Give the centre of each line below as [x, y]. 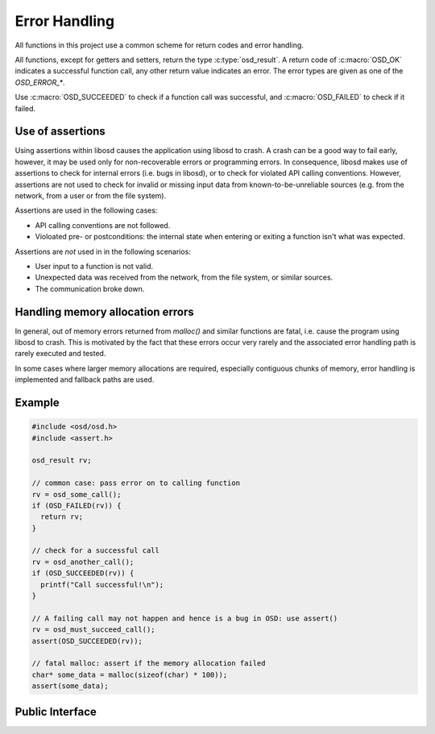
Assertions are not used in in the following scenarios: [103, 251]
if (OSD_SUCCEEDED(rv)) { [83, 573]
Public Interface [56, 712]
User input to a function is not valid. [94, 266]
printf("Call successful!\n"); [102, 585]
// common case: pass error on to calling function [136, 483]
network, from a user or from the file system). [91, 195]
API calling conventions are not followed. [103, 225]
